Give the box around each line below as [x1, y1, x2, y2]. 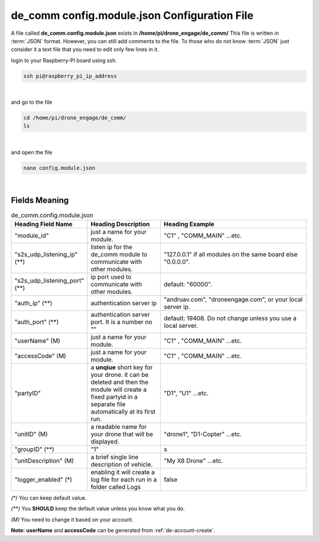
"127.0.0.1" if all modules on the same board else [164, 250, 298, 259]
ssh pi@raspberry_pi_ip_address [23, 73, 118, 79]
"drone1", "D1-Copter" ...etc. [164, 430, 242, 438]
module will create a [90, 386, 147, 394]
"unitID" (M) [14, 430, 48, 438]
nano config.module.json [23, 164, 96, 171]
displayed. [90, 438, 119, 446]
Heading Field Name [14, 220, 73, 229]
